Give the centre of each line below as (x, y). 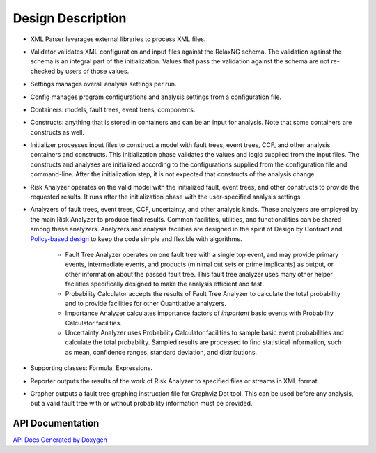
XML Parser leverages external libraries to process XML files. (118, 39)
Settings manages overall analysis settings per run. (103, 84)
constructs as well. (57, 132)
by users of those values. (93, 71)
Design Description (70, 18)
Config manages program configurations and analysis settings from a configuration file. (156, 97)
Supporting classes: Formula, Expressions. (92, 368)
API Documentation (56, 423)
